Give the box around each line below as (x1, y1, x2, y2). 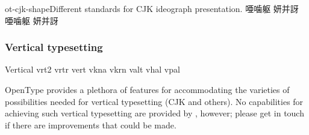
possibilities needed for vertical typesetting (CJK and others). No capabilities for (5, 95, 304, 107)
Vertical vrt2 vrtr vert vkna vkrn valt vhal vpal (5, 63, 180, 76)
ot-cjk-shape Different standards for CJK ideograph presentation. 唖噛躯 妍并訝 (5, 2, 299, 14)
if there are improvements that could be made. (5, 118, 176, 131)
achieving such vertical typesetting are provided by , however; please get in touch (5, 107, 304, 119)
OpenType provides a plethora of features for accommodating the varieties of (5, 83, 290, 95)
